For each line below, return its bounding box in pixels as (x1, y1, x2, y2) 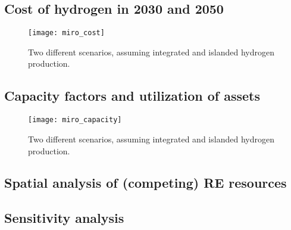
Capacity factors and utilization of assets (4, 86, 261, 105)
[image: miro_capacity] (28, 116, 122, 125)
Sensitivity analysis (4, 209, 124, 227)
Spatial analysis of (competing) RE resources (4, 173, 287, 192)
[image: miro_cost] (28, 29, 105, 38)
